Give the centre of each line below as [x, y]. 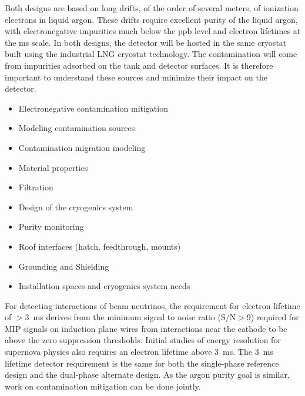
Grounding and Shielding [64, 266]
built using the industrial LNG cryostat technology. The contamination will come [151, 54]
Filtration [36, 187]
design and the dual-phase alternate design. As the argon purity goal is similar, [147, 375]
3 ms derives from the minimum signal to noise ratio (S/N [130, 317]
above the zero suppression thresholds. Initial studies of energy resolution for [143, 340]
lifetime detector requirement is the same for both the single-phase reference [142, 363]
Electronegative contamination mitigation [93, 108]
